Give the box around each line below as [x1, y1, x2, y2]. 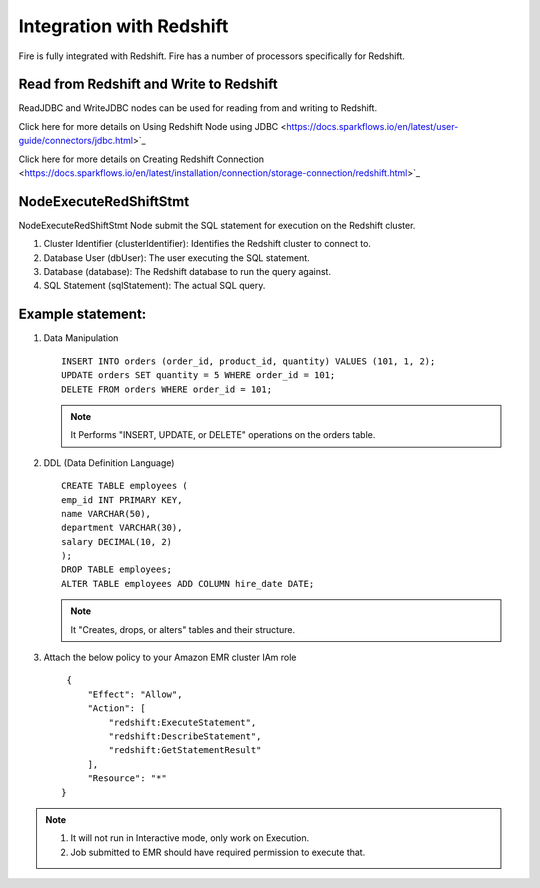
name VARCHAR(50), [61, 508, 152, 519]
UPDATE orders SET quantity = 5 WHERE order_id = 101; [61, 370, 336, 381]
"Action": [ [87, 703, 146, 714]
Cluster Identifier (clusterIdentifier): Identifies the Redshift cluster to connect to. [43, 238, 372, 250]
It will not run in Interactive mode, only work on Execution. [70, 832, 310, 844]
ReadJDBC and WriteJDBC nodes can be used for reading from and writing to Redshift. [18, 102, 378, 114]
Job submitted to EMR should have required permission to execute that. [70, 846, 366, 858]
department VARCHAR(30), [61, 522, 183, 534]
